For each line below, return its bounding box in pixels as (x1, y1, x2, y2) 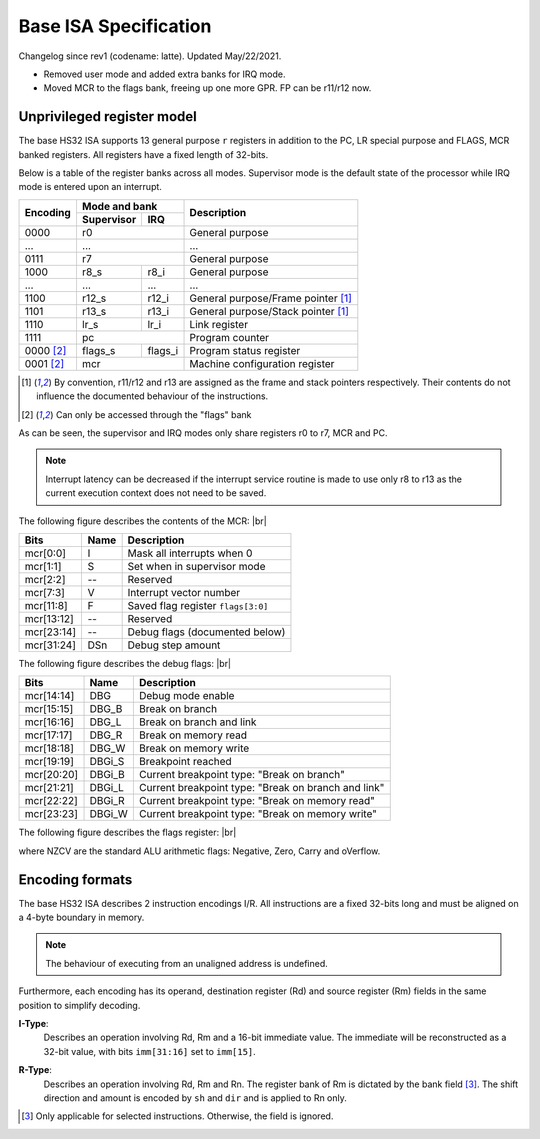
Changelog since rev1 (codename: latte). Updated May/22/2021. (18, 50, 282, 62)
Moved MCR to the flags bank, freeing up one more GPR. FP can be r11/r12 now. (43, 82, 372, 94)
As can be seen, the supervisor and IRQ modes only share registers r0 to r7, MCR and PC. (18, 426, 388, 439)
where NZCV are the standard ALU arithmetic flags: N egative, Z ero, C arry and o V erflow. (18, 845, 381, 857)
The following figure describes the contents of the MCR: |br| (18, 515, 267, 527)
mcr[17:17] (24, 728, 73, 742)
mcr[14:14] (24, 689, 75, 703)
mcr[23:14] (24, 625, 77, 639)
